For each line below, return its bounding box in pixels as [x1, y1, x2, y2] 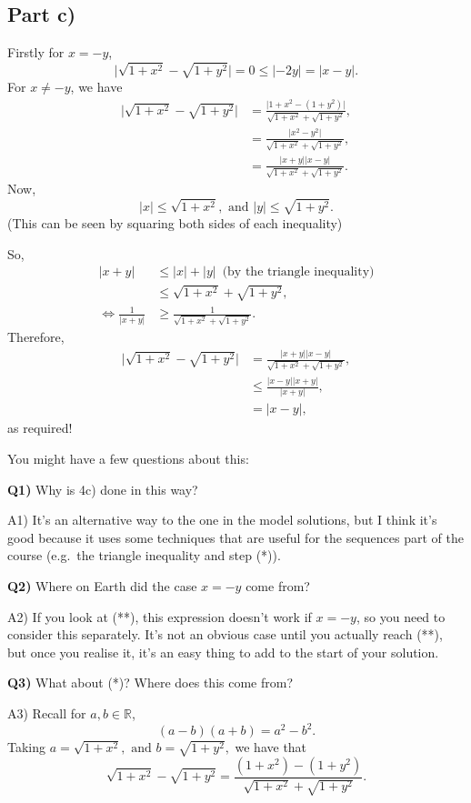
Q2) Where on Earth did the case [7, 576, 197, 595]
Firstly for [7, 43, 65, 62]
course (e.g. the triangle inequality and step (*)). [7, 546, 281, 565]
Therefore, [7, 327, 65, 346]
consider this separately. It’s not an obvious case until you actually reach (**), [7, 625, 443, 644]
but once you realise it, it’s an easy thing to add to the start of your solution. [7, 642, 439, 661]
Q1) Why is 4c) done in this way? [7, 479, 198, 498]
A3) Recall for [7, 703, 86, 722]
